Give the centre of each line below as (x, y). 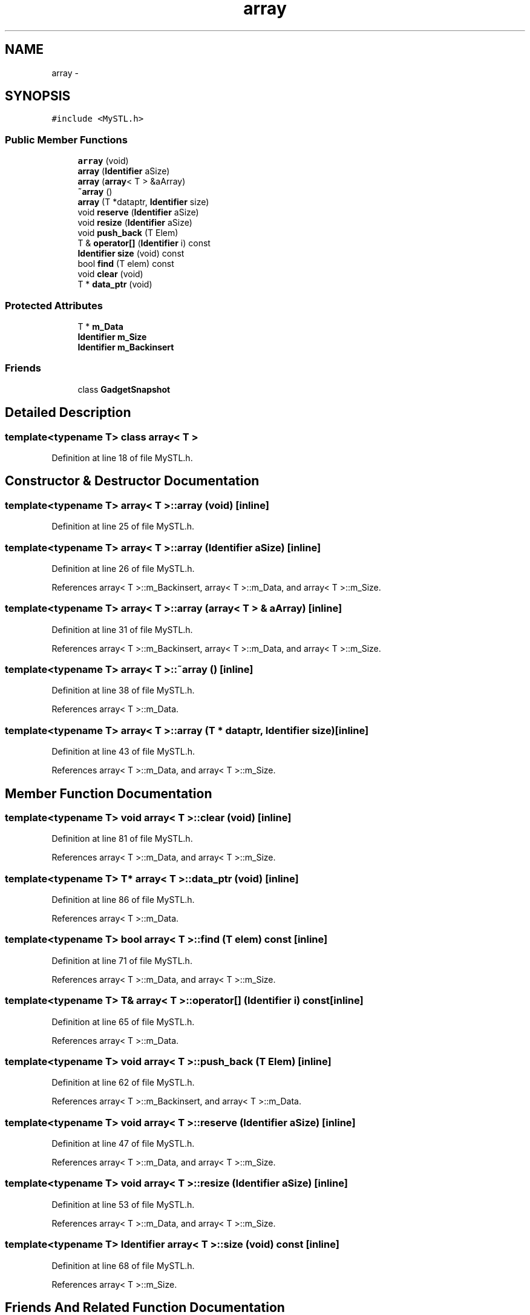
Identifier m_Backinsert (126, 347)
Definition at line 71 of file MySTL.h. (122, 960)
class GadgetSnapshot (124, 389)
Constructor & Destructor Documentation (132, 481)
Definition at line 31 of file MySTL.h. (122, 629)
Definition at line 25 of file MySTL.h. (123, 526)
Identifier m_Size (112, 336)
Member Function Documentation (109, 793)
